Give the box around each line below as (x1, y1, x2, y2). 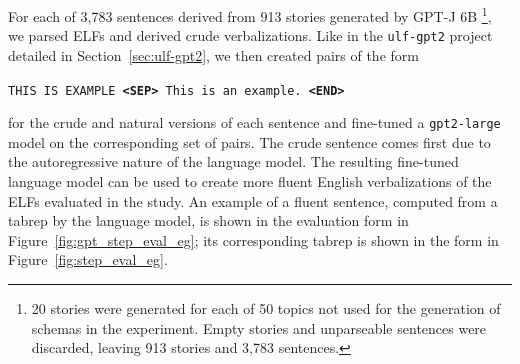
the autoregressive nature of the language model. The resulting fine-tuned (8, 151, 459, 172)
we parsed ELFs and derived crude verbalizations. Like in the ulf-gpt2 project (8, 25, 493, 46)
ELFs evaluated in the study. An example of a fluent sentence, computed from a (8, 190, 498, 211)
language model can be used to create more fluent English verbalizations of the (8, 171, 492, 191)
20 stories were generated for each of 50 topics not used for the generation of (31, 297, 501, 318)
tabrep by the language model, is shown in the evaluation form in (8, 210, 409, 231)
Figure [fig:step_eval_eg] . (8, 249, 168, 270)
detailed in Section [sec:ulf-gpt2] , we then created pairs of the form (8, 44, 419, 65)
